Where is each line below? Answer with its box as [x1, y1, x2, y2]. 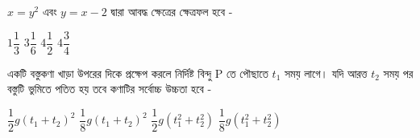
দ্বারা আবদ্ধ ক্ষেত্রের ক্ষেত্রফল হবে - [110, 3, 233, 19]
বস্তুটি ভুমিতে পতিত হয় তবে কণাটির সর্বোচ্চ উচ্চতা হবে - [7, 80, 212, 97]
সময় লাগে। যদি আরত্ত [285, 64, 368, 81]
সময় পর [383, 64, 414, 81]
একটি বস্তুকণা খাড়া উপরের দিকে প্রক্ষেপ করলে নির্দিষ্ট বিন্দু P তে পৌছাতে [7, 64, 268, 81]
